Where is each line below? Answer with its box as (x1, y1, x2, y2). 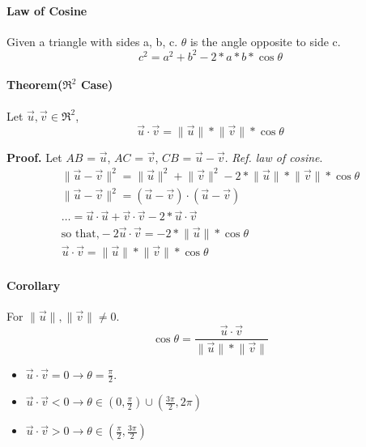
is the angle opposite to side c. (189, 32, 341, 49)
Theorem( (6, 76, 63, 93)
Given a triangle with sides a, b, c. (6, 32, 178, 49)
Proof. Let (6, 148, 62, 165)
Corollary (6, 276, 61, 293)
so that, (61, 228, 100, 240)
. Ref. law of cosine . (224, 148, 323, 165)
